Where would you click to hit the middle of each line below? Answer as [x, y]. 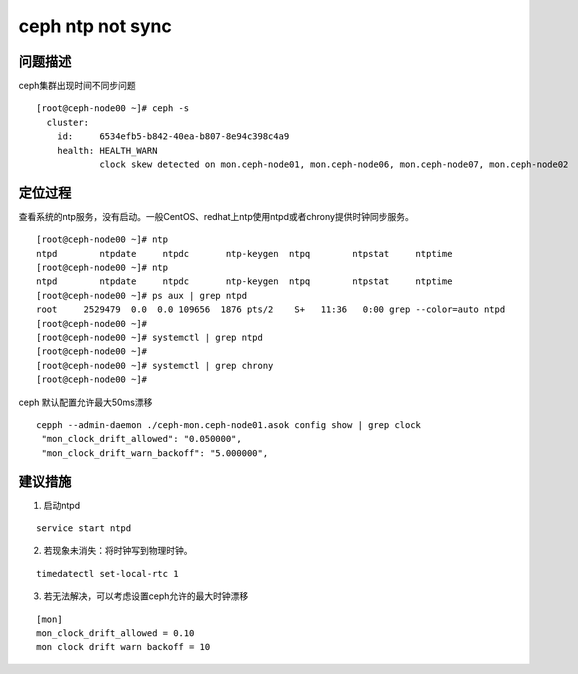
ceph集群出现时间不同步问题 [77, 86]
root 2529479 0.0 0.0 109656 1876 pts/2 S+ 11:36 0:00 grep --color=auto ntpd [271, 309]
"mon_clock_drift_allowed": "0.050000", [141, 439]
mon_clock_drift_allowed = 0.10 [115, 633]
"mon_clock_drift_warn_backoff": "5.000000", [155, 453]
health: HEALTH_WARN [107, 150]
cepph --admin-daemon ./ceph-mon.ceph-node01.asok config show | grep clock [229, 425]
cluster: [68, 122]
